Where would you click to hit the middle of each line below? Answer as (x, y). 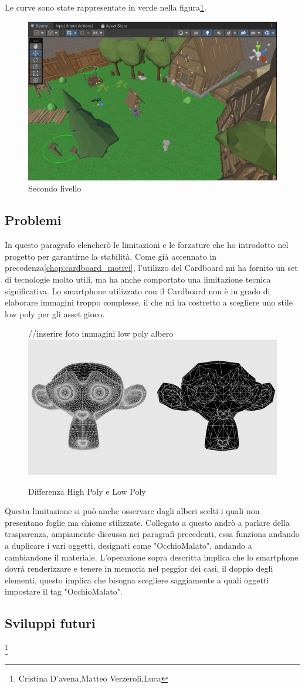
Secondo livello (55, 188)
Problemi (33, 220)
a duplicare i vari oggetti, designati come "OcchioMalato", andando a (128, 545)
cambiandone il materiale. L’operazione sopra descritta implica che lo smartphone (152, 557)
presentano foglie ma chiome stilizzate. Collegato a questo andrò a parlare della (147, 522)
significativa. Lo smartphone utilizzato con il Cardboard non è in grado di (138, 291)
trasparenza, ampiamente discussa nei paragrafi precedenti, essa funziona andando (152, 534)
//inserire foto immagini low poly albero (101, 333)
